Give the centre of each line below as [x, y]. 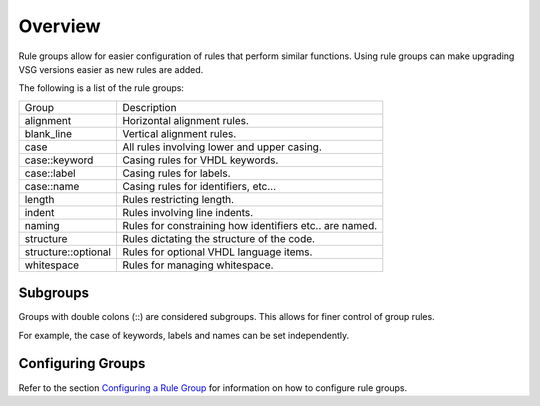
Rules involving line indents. [187, 212]
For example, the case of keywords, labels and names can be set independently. [184, 335]
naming [42, 225]
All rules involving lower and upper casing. [221, 147]
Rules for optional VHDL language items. [217, 252]
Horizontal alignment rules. [185, 120]
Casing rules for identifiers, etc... [199, 186]
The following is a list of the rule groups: [101, 88]
